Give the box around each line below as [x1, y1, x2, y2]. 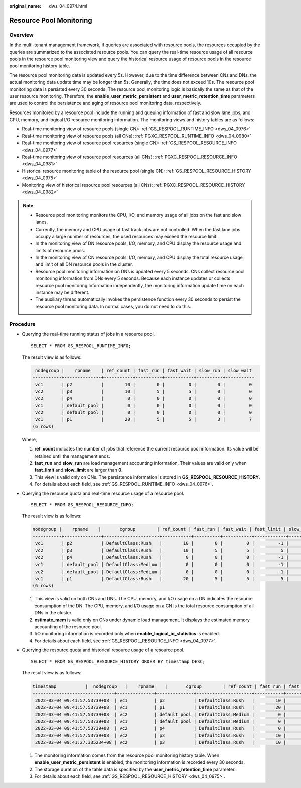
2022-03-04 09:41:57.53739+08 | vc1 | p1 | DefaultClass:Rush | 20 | [35, 705, 286, 710]
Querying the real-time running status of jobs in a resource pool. [22, 331, 155, 337]
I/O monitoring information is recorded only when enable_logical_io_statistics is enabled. [34, 631, 220, 637]
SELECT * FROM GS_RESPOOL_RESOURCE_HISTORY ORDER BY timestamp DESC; [31, 658, 206, 664]
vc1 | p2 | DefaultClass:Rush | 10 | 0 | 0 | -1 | [35, 540, 289, 546]
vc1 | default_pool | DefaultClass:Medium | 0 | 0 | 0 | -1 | [35, 561, 289, 568]
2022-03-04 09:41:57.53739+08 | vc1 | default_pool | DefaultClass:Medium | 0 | [35, 718, 286, 724]
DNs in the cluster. [34, 610, 73, 616]
